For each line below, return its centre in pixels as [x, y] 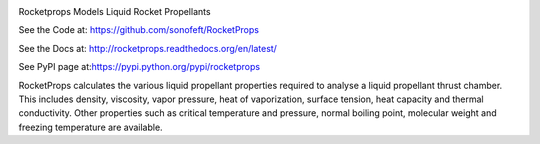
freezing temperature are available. [91, 127]
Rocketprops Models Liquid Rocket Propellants [114, 11]
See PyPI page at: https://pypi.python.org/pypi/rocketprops [139, 67]
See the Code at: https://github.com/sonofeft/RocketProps [139, 30]
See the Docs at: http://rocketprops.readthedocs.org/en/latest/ [147, 48]
